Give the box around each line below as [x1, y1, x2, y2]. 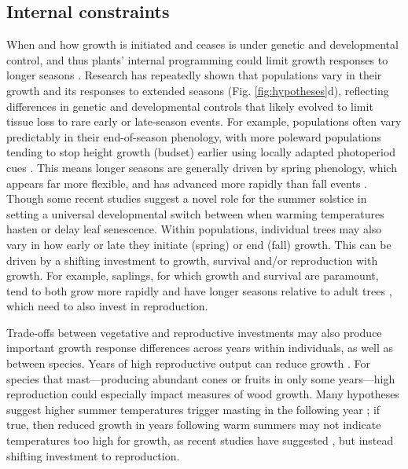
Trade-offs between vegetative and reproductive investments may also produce [6, 324, 382, 340]
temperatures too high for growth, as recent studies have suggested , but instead [6, 432, 394, 449]
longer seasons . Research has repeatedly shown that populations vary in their [6, 67, 382, 83]
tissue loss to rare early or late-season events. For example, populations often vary [6, 113, 402, 130]
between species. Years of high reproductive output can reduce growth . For [6, 355, 371, 372]
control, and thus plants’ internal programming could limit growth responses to [6, 51, 388, 68]
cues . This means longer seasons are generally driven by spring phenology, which [6, 159, 397, 175]
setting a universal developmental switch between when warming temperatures [6, 205, 384, 222]
